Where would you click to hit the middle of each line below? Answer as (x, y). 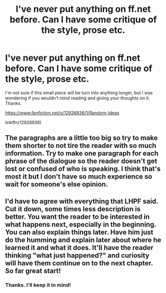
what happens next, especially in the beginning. (81, 224)
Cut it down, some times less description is (73, 209)
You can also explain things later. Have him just (79, 232)
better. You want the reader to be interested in (78, 217)
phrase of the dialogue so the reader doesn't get (81, 161)
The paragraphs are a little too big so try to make (82, 138)
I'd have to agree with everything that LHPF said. (82, 201)
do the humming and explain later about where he (83, 240)
